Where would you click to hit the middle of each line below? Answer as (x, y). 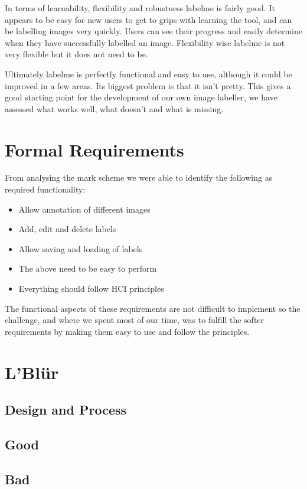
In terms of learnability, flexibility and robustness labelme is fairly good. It (140, 8)
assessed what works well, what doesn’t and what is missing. (114, 108)
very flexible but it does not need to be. (76, 54)
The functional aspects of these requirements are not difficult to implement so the (153, 308)
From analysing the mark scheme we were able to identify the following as (139, 177)
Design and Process (66, 410)
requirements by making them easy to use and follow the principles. (127, 331)
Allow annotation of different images (84, 209)
